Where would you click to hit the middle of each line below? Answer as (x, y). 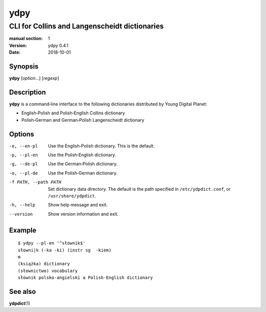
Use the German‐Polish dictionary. (83, 164)
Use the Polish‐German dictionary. (83, 173)
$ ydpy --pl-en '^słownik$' (52, 243)
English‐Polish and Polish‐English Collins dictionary (73, 113)
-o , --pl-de (23, 173)
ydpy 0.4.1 (58, 45)
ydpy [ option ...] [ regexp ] (34, 78)
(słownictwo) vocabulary (48, 271)
